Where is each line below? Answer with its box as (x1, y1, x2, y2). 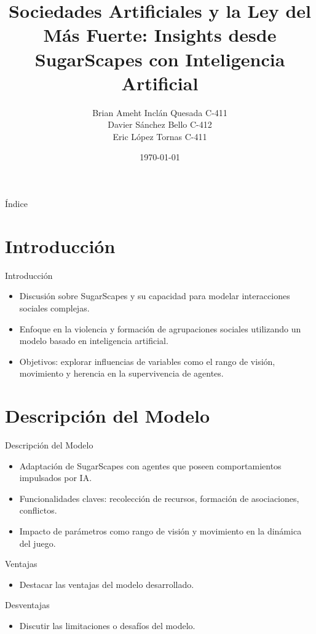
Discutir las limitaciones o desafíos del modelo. (19, 619, 196, 632)
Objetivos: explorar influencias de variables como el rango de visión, (19, 354, 275, 367)
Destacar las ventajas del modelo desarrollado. (19, 577, 194, 590)
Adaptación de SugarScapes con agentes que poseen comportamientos (19, 459, 282, 472)
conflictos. (19, 504, 57, 517)
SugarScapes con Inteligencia (34, 46, 285, 71)
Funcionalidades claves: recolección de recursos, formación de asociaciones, (19, 491, 299, 504)
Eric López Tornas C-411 (113, 130, 207, 143)
